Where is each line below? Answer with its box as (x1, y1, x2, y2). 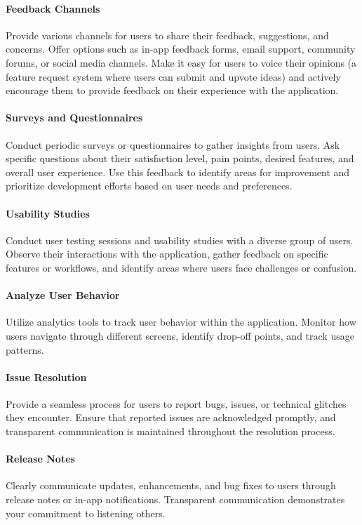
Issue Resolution (6, 369, 87, 384)
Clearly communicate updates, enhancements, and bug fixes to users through (6, 478, 336, 493)
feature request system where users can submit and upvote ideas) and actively (6, 69, 341, 84)
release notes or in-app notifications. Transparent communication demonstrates (6, 492, 345, 507)
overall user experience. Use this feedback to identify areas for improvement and (6, 164, 350, 179)
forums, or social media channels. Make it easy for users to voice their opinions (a (6, 55, 357, 69)
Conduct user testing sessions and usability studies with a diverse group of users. (6, 232, 354, 247)
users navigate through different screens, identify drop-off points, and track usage (6, 328, 354, 343)
